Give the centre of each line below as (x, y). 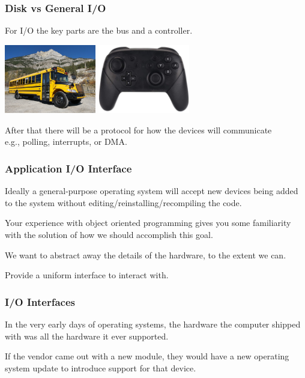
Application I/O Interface (68, 168)
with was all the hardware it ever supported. (87, 336)
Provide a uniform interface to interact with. (87, 275)
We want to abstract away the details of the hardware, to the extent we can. (146, 255)
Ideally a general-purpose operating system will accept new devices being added (152, 191)
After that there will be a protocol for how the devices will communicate (138, 130)
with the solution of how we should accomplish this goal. (109, 234)
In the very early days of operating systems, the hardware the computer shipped (153, 324)
